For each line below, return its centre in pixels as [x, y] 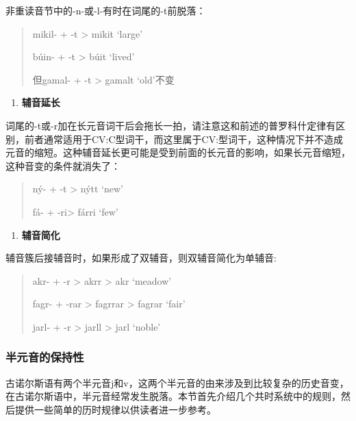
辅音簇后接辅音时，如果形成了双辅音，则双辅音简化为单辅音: [141, 258]
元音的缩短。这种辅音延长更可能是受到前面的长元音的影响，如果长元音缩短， [178, 152]
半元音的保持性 [45, 357]
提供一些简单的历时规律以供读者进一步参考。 [115, 409]
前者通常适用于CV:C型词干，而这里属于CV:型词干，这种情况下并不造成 [184, 139]
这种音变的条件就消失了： [63, 165]
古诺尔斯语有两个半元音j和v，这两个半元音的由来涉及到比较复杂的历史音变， [177, 382]
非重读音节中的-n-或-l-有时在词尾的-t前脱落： [106, 10]
